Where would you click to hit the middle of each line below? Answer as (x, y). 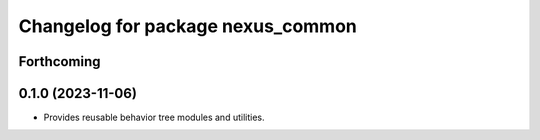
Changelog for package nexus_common (187, 26)
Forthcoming (59, 61)
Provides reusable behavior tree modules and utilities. (154, 117)
